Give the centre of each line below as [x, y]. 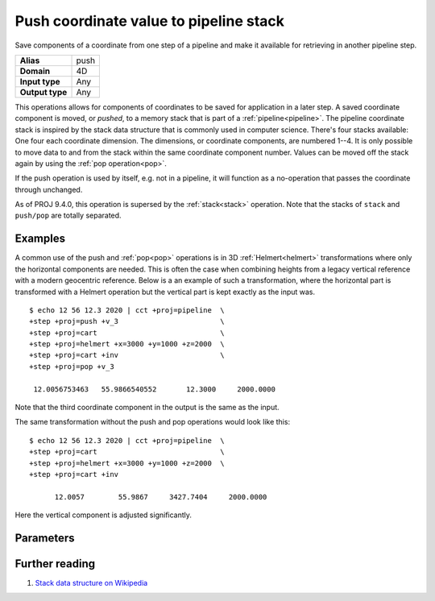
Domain [35, 71]
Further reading [55, 564]
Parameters [45, 538]
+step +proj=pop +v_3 [72, 366]
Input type [40, 81]
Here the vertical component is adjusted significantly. [104, 515]
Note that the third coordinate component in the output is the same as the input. [147, 408]
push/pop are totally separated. [68, 216]
